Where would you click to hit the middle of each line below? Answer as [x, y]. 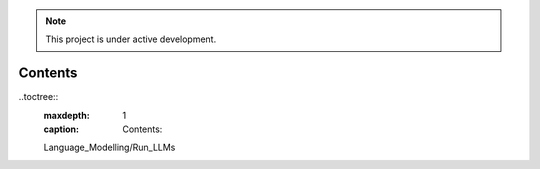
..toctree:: [38, 97]
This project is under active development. [131, 39]
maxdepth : [66, 115]
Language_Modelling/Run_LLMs [109, 147]
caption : [61, 129]
